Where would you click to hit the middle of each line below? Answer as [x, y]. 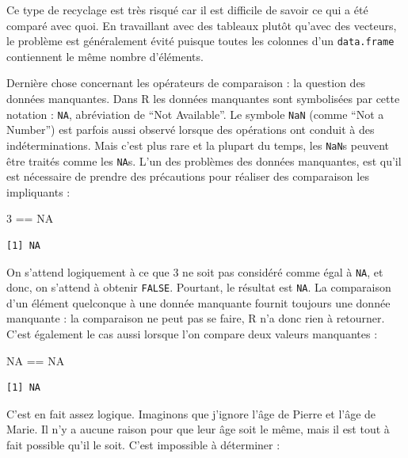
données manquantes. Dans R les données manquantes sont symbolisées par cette [203, 99]
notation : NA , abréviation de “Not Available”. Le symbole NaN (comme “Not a [195, 114]
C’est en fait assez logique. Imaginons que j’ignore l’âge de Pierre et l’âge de [191, 413]
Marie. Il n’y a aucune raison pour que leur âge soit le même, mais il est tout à [198, 429]
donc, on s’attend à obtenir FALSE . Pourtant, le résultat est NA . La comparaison [199, 287]
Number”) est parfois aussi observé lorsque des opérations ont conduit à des [191, 130]
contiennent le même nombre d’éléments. [105, 56]
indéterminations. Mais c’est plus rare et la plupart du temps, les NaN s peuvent [198, 145]
